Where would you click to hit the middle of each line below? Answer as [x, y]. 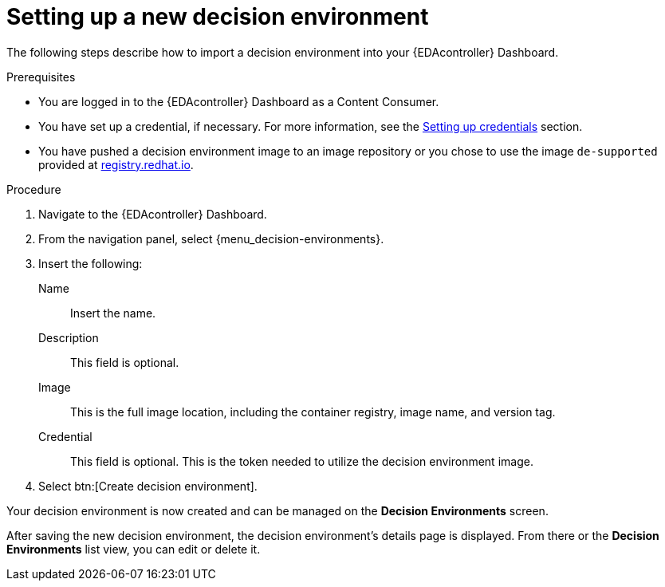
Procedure [34, 189]
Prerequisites [41, 77]
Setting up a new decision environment [218, 17]
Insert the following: [91, 263]
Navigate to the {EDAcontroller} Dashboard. [153, 214]
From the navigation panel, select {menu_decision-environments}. [211, 238]
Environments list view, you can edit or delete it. [134, 549]
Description [69, 337]
